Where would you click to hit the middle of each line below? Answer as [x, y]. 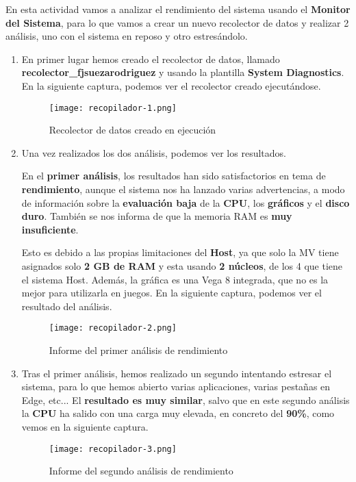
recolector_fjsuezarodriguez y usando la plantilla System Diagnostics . [183, 72]
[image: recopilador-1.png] [113, 108]
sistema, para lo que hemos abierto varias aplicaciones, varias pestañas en [176, 386]
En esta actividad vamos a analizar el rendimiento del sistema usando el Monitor [178, 9]
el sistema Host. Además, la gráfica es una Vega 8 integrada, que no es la [175, 279]
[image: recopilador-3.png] [113, 449]
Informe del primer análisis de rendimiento [138, 350]
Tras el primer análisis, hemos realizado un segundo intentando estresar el [177, 373]
